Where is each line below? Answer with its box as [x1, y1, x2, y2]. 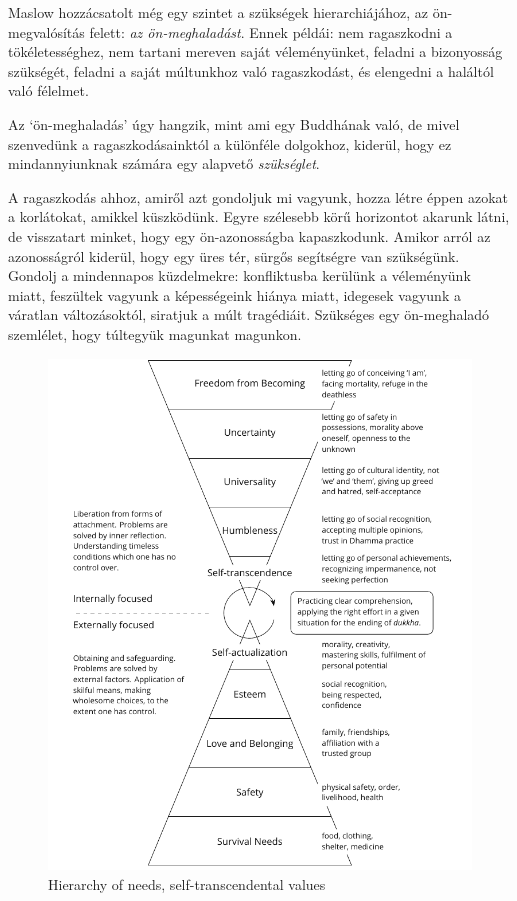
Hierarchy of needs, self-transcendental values [48, 873, 326, 894]
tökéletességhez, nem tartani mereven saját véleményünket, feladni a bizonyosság [8, 41, 503, 62]
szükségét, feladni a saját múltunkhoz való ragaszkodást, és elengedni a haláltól [8, 60, 494, 81]
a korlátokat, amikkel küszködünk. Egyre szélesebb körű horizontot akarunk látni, [8, 206, 510, 227]
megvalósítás [8, 21, 85, 42]
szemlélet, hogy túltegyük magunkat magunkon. [8, 323, 302, 344]
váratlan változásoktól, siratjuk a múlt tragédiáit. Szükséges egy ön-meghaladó [8, 304, 490, 325]
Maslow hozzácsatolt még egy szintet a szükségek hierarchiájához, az [8, 2, 428, 22]
